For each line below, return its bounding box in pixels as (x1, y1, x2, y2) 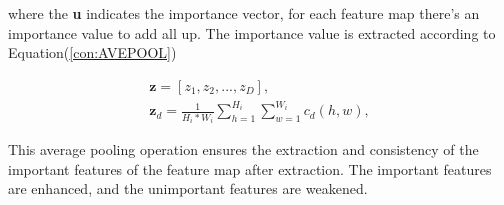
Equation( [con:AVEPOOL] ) (8, 42, 177, 63)
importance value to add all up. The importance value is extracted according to (8, 22, 496, 43)
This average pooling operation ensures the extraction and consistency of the (8, 139, 479, 160)
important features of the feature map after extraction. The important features (8, 158, 492, 179)
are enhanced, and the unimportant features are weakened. (8, 178, 368, 199)
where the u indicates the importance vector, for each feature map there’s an (8, 3, 480, 23)
